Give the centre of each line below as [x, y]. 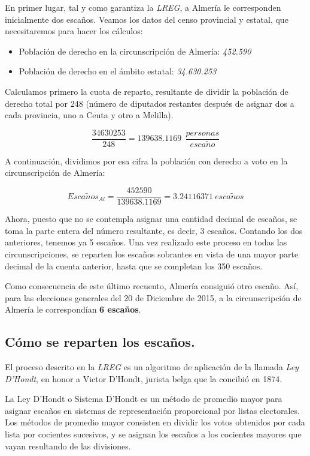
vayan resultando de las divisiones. [68, 445]
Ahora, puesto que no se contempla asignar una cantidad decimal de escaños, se [151, 219]
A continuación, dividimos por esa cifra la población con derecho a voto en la [146, 160]
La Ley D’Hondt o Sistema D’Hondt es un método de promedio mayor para [144, 399]
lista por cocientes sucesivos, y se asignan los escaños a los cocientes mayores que [153, 434]
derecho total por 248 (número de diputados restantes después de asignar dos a [150, 103]
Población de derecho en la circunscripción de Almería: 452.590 [135, 51]
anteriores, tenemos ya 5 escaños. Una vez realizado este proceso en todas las [146, 242]
